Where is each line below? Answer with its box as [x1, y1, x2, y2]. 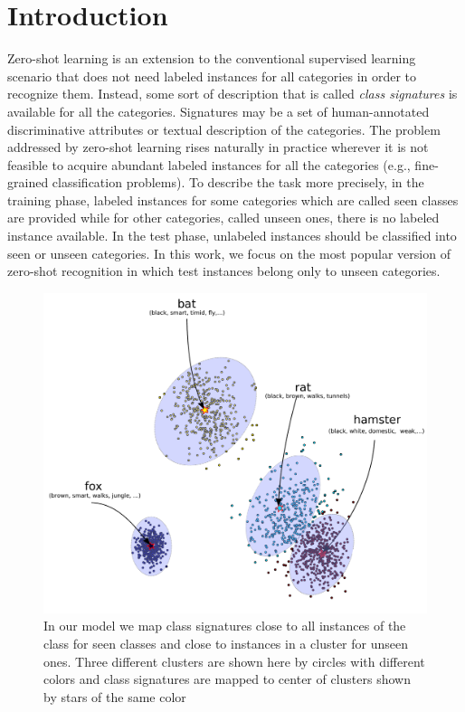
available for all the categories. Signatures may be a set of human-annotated [7, 101, 430, 120]
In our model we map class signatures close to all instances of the [43, 616, 406, 635]
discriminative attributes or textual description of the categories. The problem [7, 119, 441, 138]
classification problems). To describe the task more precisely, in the [52, 173, 424, 192]
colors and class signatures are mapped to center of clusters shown [43, 669, 411, 688]
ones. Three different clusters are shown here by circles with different [43, 651, 425, 670]
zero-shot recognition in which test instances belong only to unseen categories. [7, 261, 441, 280]
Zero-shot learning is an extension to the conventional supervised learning [7, 49, 416, 68]
